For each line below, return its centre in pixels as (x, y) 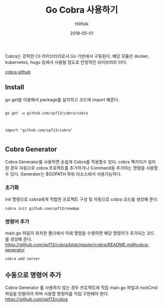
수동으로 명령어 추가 (33, 275)
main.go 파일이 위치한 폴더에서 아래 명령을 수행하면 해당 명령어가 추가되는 (75, 233)
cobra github (18, 72)
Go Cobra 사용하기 (82, 10)
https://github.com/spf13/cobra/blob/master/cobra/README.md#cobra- (77, 245)
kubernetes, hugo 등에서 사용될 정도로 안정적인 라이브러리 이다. (66, 62)
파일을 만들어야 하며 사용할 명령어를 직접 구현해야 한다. (57, 293)
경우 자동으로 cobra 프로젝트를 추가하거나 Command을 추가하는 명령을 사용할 (84, 168)
